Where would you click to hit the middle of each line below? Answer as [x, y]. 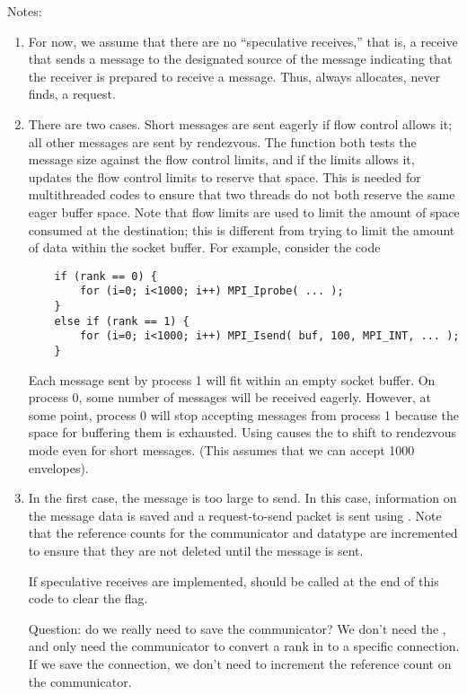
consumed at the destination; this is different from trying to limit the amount [242, 229]
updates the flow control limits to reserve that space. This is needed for [225, 176]
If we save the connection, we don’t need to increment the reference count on [240, 663]
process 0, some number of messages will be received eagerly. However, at [229, 397]
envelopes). [58, 467]
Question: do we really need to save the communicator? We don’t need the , [237, 628]
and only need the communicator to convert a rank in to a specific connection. [244, 646]
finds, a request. [72, 94]
